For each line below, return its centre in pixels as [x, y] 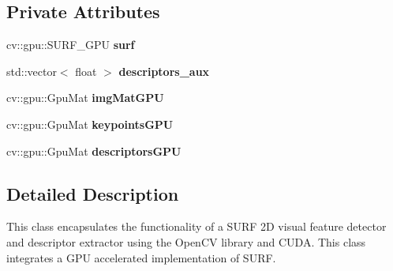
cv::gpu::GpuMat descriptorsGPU [94, 151]
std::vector [32, 71]
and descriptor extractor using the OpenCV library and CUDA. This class [186, 241]
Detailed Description [93, 193]
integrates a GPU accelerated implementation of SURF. [141, 257]
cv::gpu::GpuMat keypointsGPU [90, 124]
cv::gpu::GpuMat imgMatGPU [85, 98]
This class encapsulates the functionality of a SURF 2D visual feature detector [196, 226]
